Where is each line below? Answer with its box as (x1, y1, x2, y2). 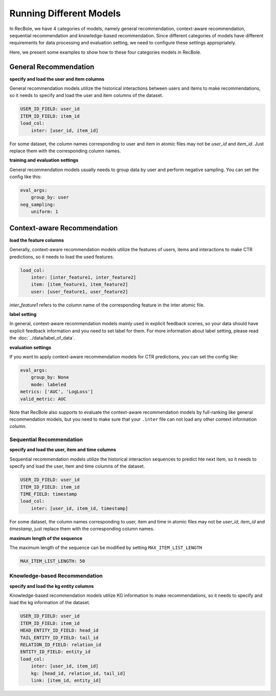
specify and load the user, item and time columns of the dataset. (9, 463, 145, 469)
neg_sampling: (20, 202, 56, 207)
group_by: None (31, 374, 69, 380)
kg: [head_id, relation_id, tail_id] (31, 670, 126, 676)
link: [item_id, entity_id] (31, 677, 102, 683)
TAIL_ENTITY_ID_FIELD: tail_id (20, 635, 99, 640)
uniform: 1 (31, 209, 58, 214)
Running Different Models (9, 8, 121, 19)
